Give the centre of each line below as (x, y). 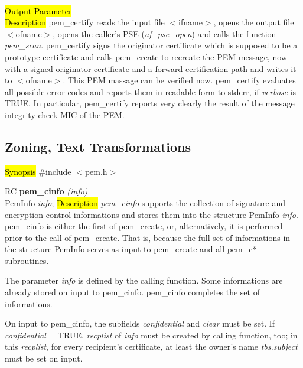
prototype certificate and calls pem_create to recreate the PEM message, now (146, 56)
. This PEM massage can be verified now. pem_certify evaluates (179, 80)
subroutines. (27, 260)
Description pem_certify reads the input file (85, 22)
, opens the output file (254, 22)
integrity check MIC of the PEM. (65, 114)
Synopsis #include (38, 171)
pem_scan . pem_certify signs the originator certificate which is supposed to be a (151, 45)
